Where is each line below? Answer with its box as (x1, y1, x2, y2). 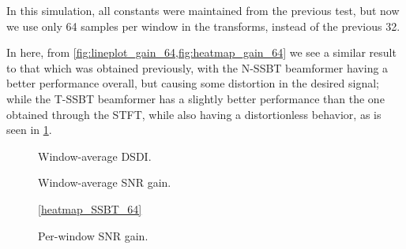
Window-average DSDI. (38, 147, 152, 164)
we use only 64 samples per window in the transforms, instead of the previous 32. (6, 17, 400, 34)
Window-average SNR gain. (38, 174, 171, 191)
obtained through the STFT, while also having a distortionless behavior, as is (6, 106, 382, 122)
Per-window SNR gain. (38, 227, 148, 243)
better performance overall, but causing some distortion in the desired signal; (6, 75, 379, 91)
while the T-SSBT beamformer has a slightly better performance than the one (6, 90, 385, 106)
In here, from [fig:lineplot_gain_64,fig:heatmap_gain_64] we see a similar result (6, 44, 397, 61)
